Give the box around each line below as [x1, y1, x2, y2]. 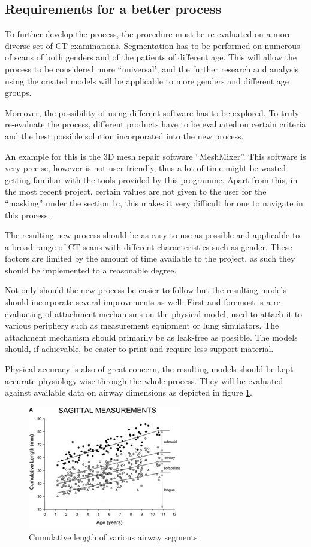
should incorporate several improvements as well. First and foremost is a [5, 296, 271, 308]
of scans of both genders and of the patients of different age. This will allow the [5, 51, 297, 63]
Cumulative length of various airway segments [29, 531, 198, 543]
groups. [5, 86, 32, 99]
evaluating [5, 307, 43, 320]
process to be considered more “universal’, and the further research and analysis [5, 62, 299, 75]
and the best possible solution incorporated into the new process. [5, 129, 244, 142]
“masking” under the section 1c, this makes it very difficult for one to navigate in [5, 196, 303, 209]
